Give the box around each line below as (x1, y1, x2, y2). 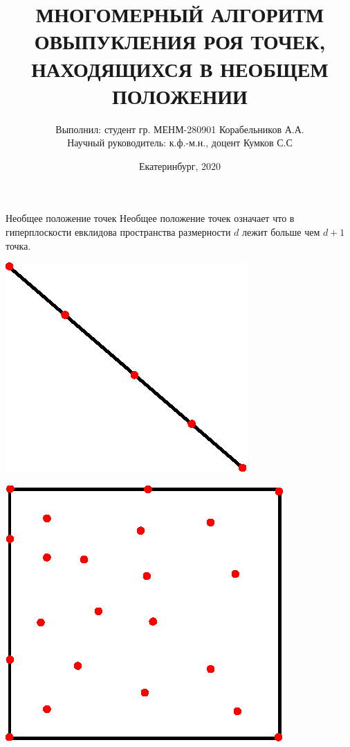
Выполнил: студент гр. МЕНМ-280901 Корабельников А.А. (55, 121, 304, 136)
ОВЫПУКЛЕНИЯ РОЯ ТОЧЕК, (34, 27, 326, 55)
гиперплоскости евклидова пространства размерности (6, 225, 231, 239)
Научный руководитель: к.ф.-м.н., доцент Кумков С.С (67, 135, 293, 150)
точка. (6, 238, 31, 252)
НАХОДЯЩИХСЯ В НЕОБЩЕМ (31, 54, 329, 83)
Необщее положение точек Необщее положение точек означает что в (6, 211, 295, 225)
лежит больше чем (242, 225, 320, 239)
